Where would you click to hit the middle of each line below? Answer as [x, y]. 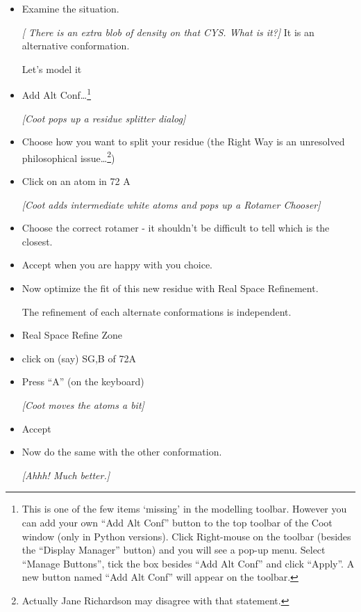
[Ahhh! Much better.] [66, 475]
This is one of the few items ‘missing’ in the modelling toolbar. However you [184, 509]
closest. [37, 241]
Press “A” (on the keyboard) [83, 381]
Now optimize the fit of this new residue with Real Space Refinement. [170, 288]
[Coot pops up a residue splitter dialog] [104, 118]
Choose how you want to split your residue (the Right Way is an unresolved [183, 142]
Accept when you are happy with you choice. [117, 265]
